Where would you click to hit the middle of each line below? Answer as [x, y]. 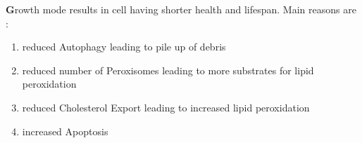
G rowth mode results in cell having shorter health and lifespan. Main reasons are [181, 9]
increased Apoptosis [65, 131]
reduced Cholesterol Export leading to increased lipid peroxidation [166, 107]
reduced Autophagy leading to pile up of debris [124, 47]
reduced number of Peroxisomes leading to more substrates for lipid [168, 70]
